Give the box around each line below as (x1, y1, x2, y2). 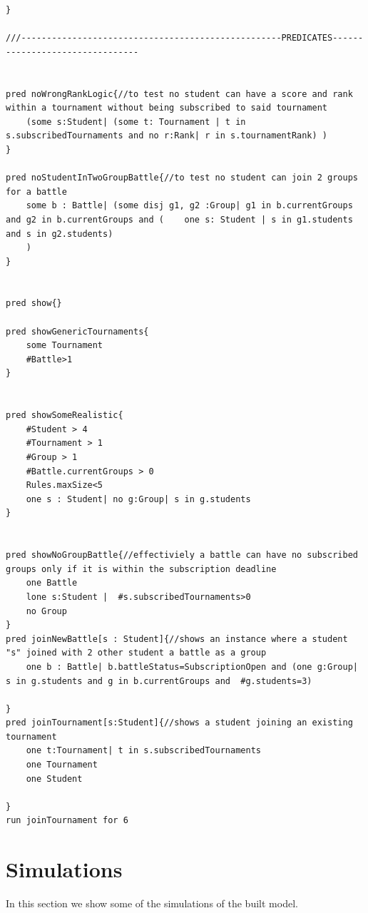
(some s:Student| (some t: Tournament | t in (26, 116, 246, 127)
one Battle (26, 578, 78, 588)
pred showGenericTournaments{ (6, 326, 149, 337)
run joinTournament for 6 (6, 815, 128, 826)
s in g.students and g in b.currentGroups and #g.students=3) (6, 675, 312, 686)
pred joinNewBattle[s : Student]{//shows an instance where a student (6, 633, 348, 644)
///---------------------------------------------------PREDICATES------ (6, 33, 364, 44)
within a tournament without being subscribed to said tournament (6, 103, 328, 113)
